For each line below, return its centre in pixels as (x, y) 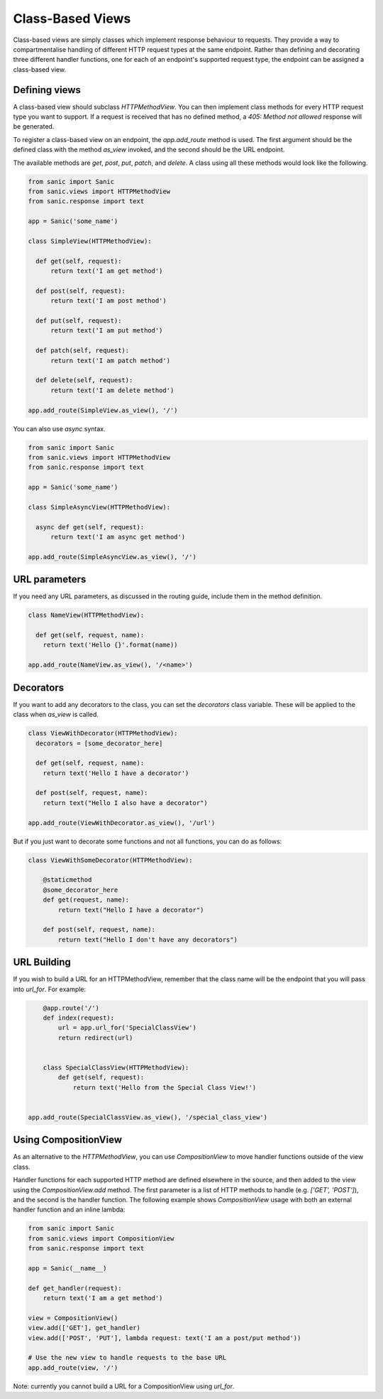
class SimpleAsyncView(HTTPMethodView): (99, 507)
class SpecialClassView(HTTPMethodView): (116, 1067)
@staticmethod (67, 880)
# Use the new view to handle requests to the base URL (127, 1358)
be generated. (34, 126)
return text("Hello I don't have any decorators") (148, 939)
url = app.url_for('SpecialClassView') (127, 1028)
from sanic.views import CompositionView (101, 1238)
